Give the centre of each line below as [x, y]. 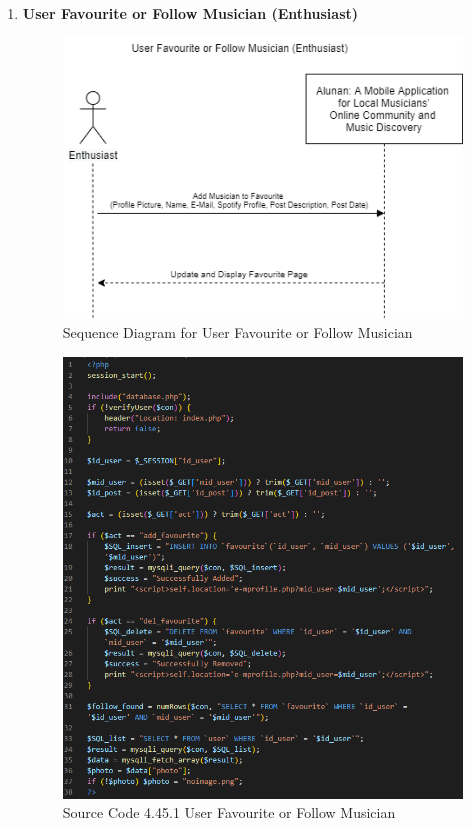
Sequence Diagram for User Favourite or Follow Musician [237, 332]
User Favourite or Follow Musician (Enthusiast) [190, 13]
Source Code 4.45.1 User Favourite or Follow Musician [229, 812]
